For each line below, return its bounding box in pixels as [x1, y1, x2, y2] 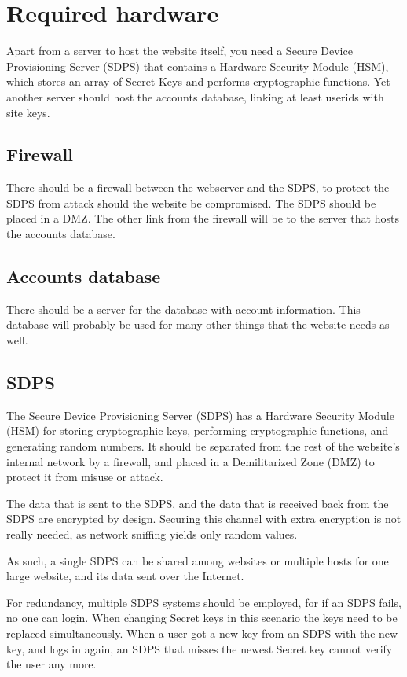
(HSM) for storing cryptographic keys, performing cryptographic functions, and [6, 422, 389, 439]
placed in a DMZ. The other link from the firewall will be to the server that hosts [6, 210, 399, 226]
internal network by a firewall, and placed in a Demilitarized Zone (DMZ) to [6, 453, 375, 469]
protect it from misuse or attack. [6, 469, 163, 485]
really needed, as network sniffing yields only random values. [6, 526, 298, 543]
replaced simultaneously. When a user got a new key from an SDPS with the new [6, 624, 398, 641]
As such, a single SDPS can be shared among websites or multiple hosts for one [6, 552, 389, 568]
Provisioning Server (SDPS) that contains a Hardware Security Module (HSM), [6, 57, 389, 74]
